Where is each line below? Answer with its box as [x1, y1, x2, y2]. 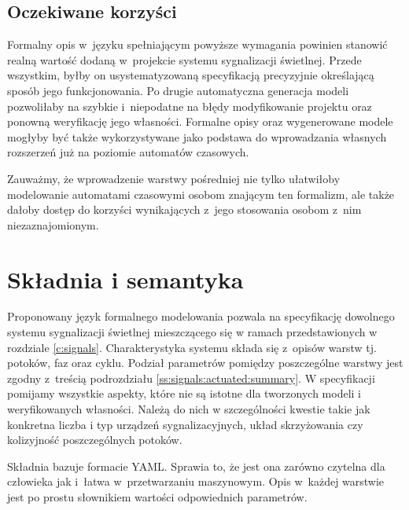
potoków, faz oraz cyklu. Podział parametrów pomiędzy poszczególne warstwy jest [7, 354, 403, 371]
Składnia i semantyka [7, 262, 244, 295]
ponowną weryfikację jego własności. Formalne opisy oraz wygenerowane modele [7, 113, 393, 130]
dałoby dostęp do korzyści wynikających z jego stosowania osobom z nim [7, 201, 362, 218]
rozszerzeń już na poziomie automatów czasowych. [7, 144, 249, 160]
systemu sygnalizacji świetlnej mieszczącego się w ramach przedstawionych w [7, 324, 378, 340]
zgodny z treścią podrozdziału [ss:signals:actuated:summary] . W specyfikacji [7, 369, 375, 386]
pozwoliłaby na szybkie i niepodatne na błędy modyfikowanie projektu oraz [7, 97, 372, 114]
